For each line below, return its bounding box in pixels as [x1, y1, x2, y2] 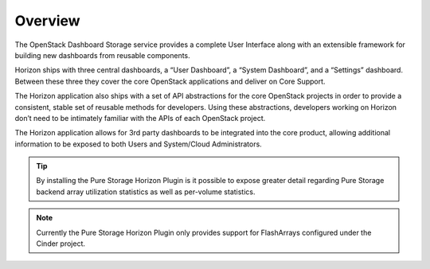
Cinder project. [36, 239, 85, 248]
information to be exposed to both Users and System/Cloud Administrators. [14, 139, 262, 149]
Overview [14, 12, 80, 29]
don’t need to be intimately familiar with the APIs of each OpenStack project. [14, 113, 266, 123]
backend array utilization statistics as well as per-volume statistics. [36, 187, 256, 197]
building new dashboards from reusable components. [14, 50, 190, 60]
